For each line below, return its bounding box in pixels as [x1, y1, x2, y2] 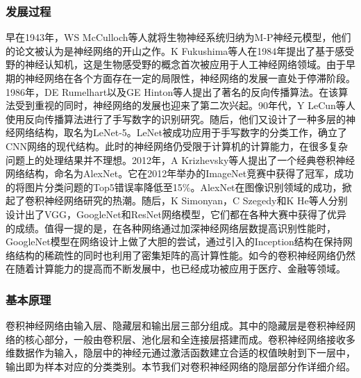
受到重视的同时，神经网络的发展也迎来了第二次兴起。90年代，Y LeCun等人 [15, 98, 355, 113]
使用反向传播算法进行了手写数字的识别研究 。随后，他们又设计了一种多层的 [6, 111, 346, 126]
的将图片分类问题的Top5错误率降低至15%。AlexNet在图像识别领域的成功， [6, 179, 342, 194]
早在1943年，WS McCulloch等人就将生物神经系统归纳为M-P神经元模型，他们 [6, 30, 351, 44]
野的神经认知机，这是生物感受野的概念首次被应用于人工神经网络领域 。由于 [6, 57, 346, 72]
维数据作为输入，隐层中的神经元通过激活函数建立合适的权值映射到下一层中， [6, 345, 355, 360]
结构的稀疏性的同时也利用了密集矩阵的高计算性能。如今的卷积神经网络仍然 [15, 247, 355, 262]
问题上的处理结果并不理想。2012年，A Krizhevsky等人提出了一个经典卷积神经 [6, 152, 355, 167]
